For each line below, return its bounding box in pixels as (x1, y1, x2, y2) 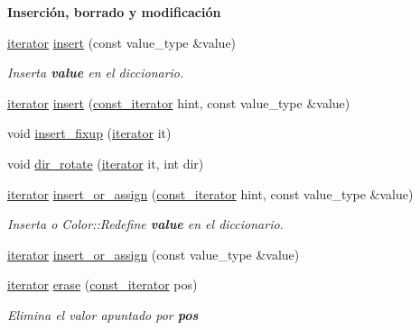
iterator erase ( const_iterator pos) (7, 275, 198, 294)
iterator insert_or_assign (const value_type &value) (7, 244, 300, 263)
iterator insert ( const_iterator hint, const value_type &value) (7, 93, 350, 112)
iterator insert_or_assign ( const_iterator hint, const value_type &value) (7, 184, 414, 203)
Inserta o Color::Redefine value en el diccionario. (7, 215, 284, 234)
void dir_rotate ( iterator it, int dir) (7, 153, 204, 172)
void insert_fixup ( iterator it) (7, 124, 172, 142)
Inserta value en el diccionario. (7, 63, 184, 82)
